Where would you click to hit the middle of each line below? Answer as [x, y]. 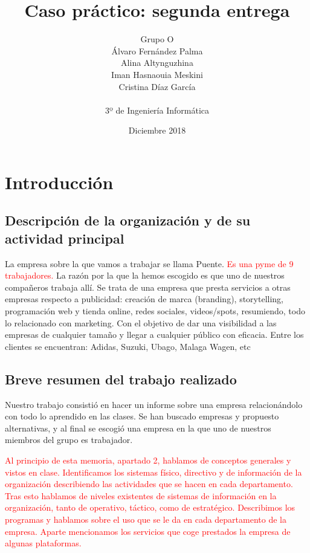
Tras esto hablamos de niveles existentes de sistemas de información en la [141, 495]
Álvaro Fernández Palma [157, 50]
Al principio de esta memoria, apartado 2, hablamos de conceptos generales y [148, 460]
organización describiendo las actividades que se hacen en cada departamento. [149, 484]
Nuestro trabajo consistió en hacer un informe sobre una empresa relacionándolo [154, 404]
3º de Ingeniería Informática [157, 110]
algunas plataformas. [43, 543]
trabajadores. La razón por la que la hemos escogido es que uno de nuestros [145, 275]
